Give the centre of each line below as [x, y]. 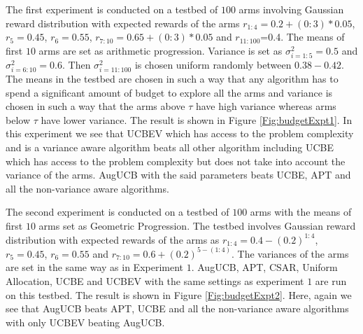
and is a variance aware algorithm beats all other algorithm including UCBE [170, 147]
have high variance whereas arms [266, 106]
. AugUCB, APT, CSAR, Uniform [264, 267]
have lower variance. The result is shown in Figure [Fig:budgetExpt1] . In [197, 119]
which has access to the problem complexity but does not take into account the [176, 161]
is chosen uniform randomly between [213, 64]
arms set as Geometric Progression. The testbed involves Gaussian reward [197, 226]
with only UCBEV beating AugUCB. [85, 322]
